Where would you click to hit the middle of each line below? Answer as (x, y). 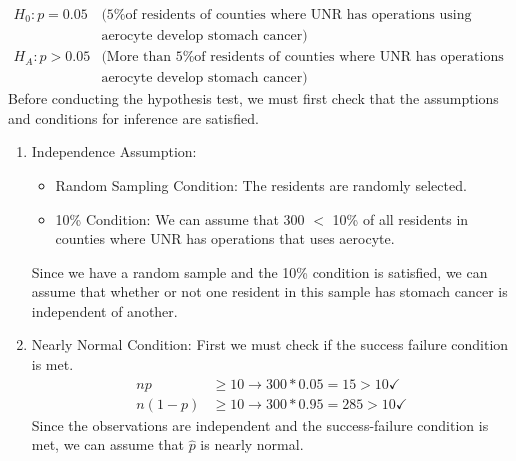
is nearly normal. (252, 444)
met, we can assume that (107, 444)
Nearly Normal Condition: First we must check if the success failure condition (270, 344)
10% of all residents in (400, 218)
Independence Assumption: (114, 151)
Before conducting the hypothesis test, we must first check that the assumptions (253, 98)
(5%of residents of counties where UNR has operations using (286, 15)
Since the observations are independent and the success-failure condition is (260, 424)
